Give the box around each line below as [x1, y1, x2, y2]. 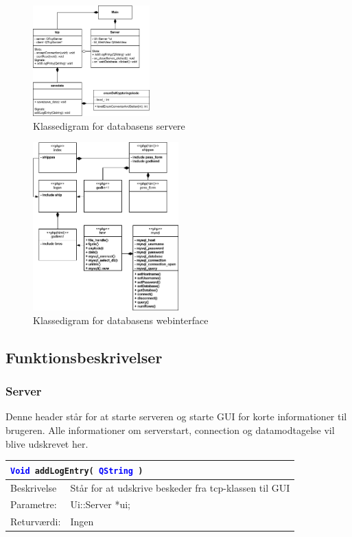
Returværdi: [10, 514, 61, 529]
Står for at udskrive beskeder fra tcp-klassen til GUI [70, 480, 290, 494]
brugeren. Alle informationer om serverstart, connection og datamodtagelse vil [5, 422, 335, 437]
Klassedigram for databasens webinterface [33, 312, 209, 327]
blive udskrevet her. [5, 436, 89, 450]
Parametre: [10, 497, 57, 512]
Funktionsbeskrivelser [5, 346, 163, 367]
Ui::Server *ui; [70, 497, 131, 512]
